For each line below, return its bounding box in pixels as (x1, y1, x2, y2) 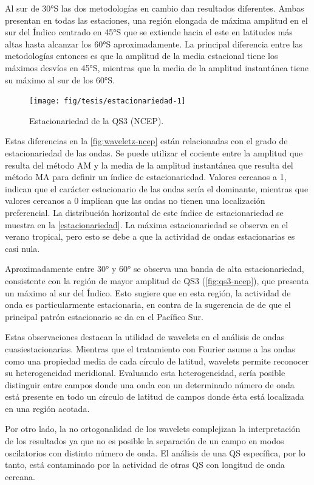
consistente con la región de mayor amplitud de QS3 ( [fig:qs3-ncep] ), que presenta (5, 274, 309, 287)
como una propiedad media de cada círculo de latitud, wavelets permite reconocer (5, 354, 309, 367)
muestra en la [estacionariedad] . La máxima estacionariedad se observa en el (5, 218, 288, 231)
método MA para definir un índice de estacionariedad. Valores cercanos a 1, (5, 170, 287, 183)
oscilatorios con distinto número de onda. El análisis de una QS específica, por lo (5, 446, 305, 459)
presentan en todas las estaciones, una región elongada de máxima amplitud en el (5, 13, 308, 26)
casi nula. (5, 242, 40, 254)
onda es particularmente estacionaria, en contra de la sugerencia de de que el (5, 298, 291, 311)
